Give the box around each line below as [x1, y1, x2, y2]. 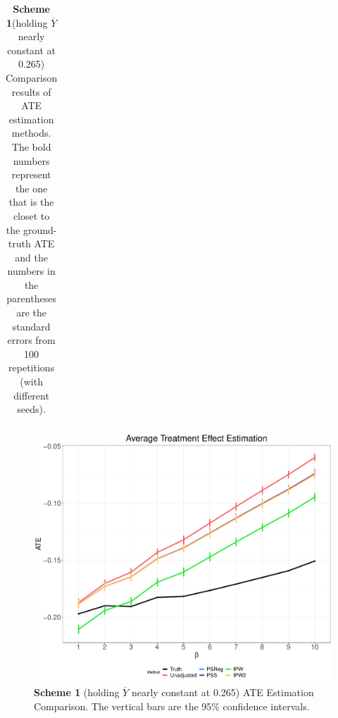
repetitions [8, 360, 55, 375]
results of [11, 84, 51, 99]
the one [15, 180, 48, 195]
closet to [13, 208, 50, 223]
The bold [11, 139, 51, 154]
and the [15, 249, 48, 264]
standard [12, 318, 51, 333]
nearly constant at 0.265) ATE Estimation [131, 685, 314, 700]
